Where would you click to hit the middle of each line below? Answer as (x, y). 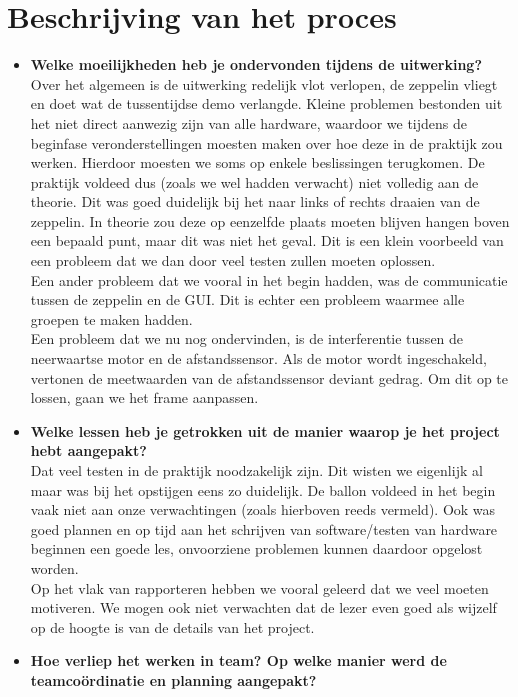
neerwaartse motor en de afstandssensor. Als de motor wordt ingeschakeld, (258, 358)
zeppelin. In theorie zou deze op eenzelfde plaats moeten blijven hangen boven (270, 220)
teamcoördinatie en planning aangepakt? (173, 679)
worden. (54, 567)
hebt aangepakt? (88, 450)
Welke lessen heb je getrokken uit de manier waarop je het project (265, 430)
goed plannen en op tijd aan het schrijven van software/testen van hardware (264, 528)
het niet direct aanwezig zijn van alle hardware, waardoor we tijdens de (248, 122)
